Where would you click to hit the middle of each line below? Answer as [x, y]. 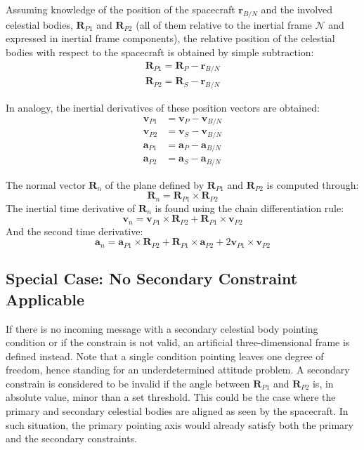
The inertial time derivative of [71, 207]
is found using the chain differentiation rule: [249, 207]
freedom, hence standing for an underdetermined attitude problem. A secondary [178, 370]
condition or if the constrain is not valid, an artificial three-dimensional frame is [178, 342]
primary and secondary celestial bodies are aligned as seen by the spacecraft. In [177, 411]
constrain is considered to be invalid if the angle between [128, 383]
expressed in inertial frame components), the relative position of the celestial [170, 38]
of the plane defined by [155, 184]
